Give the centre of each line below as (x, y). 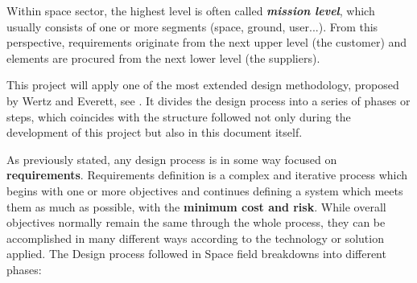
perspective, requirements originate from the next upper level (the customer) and (207, 42)
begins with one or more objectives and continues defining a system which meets (205, 190)
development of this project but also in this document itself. (155, 132)
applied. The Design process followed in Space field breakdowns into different (196, 254)
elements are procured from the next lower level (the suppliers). (163, 57)
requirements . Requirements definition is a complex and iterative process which (207, 175)
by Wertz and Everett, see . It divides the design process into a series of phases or (208, 100)
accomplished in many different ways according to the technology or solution (195, 238)
